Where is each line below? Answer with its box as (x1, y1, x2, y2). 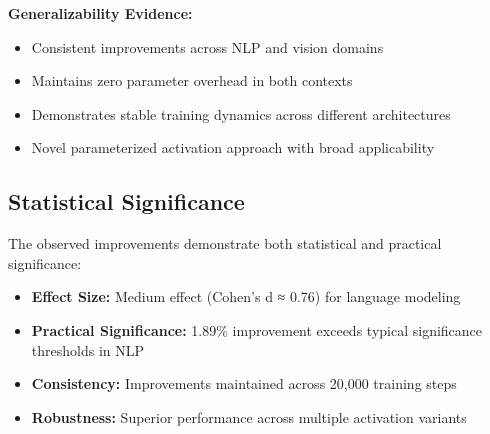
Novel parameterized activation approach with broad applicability (31, 137, 435, 158)
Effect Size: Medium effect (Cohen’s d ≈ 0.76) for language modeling (31, 286, 461, 307)
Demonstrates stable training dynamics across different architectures (31, 103, 451, 124)
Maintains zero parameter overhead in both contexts (31, 70, 353, 91)
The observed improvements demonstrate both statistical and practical (8, 233, 442, 254)
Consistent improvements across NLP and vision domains (31, 36, 384, 57)
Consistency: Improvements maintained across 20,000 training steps (31, 373, 457, 394)
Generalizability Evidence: (8, 3, 193, 23)
